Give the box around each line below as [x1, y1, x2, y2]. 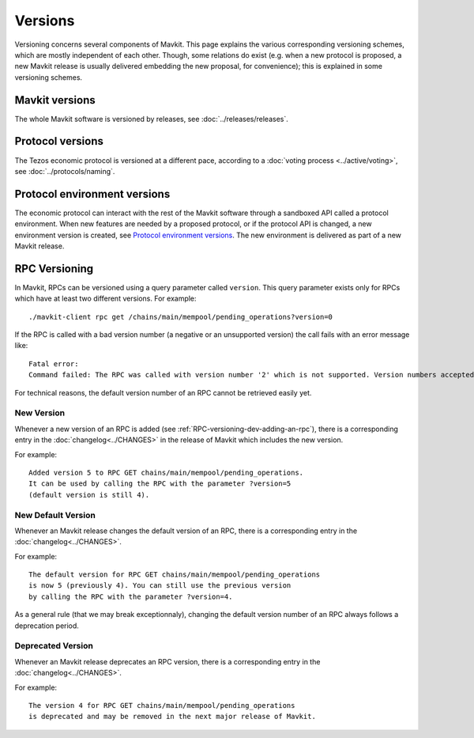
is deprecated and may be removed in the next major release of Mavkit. [28, 712, 316, 721]
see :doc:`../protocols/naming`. [14, 166, 115, 176]
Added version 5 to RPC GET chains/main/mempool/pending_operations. [28, 467, 304, 477]
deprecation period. [14, 621, 79, 630]
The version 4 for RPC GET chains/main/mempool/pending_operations [28, 701, 295, 710]
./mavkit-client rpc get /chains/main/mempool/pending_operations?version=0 [28, 312, 333, 321]
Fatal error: [28, 359, 79, 368]
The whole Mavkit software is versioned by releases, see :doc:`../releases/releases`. [14, 114, 288, 123]
